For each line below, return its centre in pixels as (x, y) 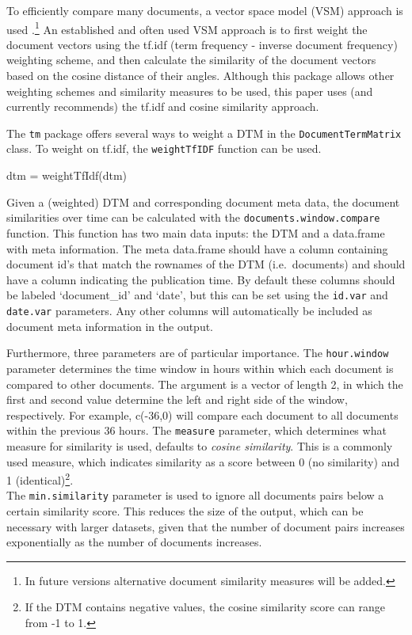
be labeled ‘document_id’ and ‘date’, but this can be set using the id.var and (197, 295)
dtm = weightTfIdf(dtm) (67, 175)
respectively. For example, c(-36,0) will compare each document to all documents (202, 414)
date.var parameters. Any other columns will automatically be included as (189, 310)
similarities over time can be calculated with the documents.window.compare (193, 217)
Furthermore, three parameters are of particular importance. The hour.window (198, 353)
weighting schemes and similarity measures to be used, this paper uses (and (190, 91)
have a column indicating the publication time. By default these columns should (201, 279)
